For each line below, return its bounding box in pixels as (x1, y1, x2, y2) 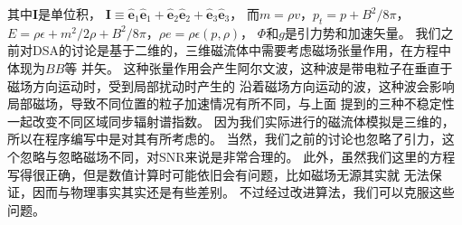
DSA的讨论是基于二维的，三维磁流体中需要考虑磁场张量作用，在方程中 (32, 41, 451, 60)
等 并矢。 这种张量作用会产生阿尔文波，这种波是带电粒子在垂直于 (64, 58, 453, 77)
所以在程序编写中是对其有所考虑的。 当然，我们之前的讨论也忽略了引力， (7, 129, 442, 148)
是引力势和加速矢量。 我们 (284, 23, 441, 42)
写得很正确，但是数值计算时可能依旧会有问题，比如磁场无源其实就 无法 (7, 164, 429, 183)
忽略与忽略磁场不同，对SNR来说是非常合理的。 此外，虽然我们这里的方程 (19, 146, 456, 165)
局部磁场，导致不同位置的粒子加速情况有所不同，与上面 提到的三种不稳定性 (7, 94, 455, 113)
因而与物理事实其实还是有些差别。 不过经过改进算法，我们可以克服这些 (32, 183, 455, 202)
